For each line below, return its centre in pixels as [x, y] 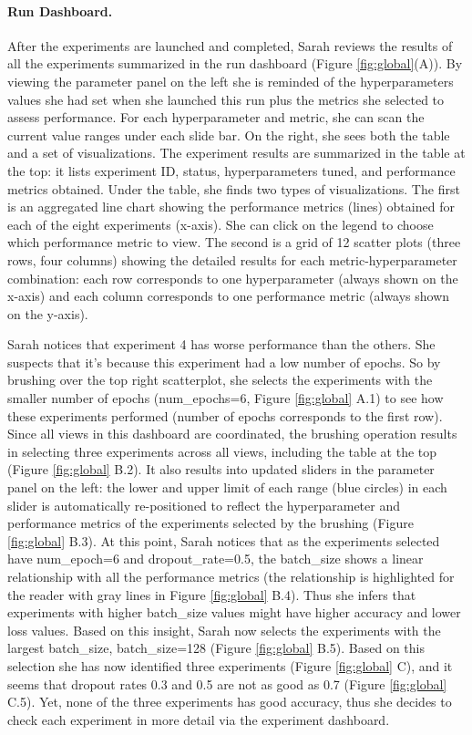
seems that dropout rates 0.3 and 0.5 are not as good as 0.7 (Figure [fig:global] [227, 683]
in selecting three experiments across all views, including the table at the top [222, 451]
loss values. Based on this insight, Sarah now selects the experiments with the [224, 630]
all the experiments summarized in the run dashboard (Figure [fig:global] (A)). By [235, 63]
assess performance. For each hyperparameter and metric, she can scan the [216, 117]
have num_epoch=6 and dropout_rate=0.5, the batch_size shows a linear [215, 559]
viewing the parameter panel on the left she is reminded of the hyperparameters [231, 81]
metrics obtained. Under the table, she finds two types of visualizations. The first [234, 188]
